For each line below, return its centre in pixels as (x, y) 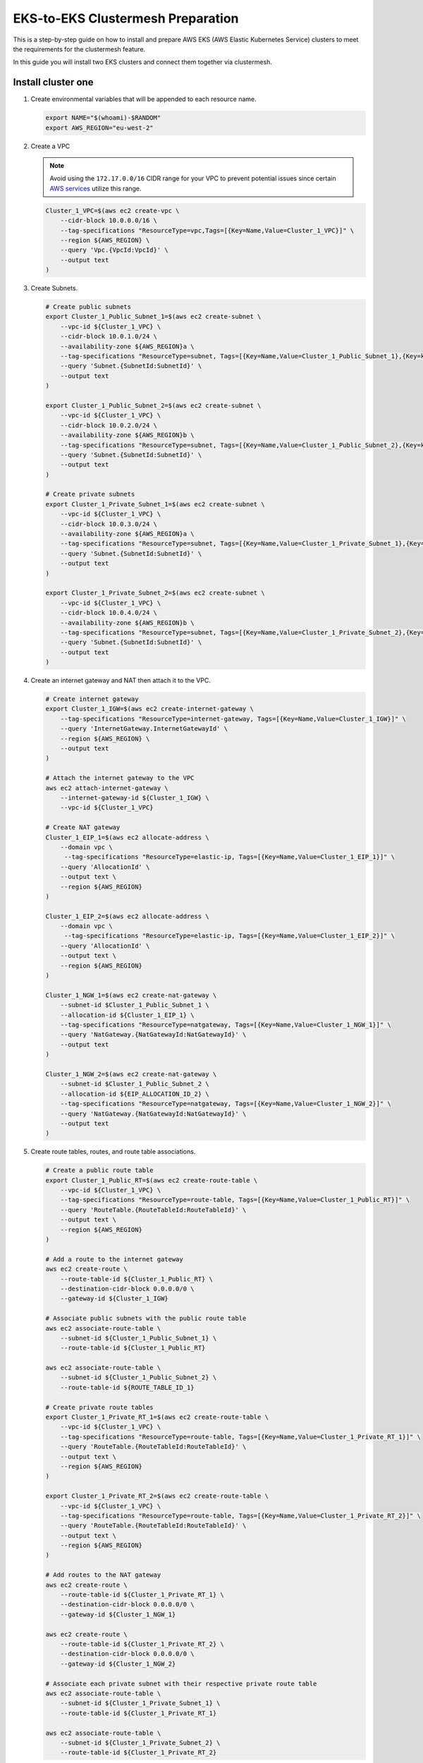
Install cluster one (53, 82)
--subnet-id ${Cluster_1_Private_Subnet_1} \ (140, 1703)
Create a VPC (50, 146)
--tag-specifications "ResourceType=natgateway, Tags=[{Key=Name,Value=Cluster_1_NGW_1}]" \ (226, 1025)
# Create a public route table (100, 1170)
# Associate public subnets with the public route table (146, 1318)
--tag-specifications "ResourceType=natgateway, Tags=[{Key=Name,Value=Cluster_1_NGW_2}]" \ (226, 1104)
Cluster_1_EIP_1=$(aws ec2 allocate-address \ (127, 837)
